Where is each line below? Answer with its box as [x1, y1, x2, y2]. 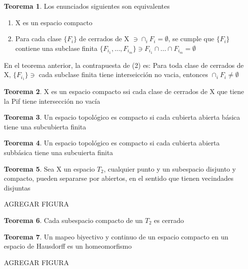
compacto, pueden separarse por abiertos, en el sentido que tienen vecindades [4, 173, 234, 183]
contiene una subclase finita [15, 43, 98, 53]
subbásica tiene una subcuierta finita [4, 147, 113, 158]
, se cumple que [168, 33, 215, 44]
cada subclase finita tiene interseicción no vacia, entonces [39, 69, 208, 79]
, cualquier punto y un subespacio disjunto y [103, 163, 236, 174]
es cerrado [154, 215, 184, 225]
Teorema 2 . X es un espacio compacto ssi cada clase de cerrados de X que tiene [4, 86, 244, 96]
